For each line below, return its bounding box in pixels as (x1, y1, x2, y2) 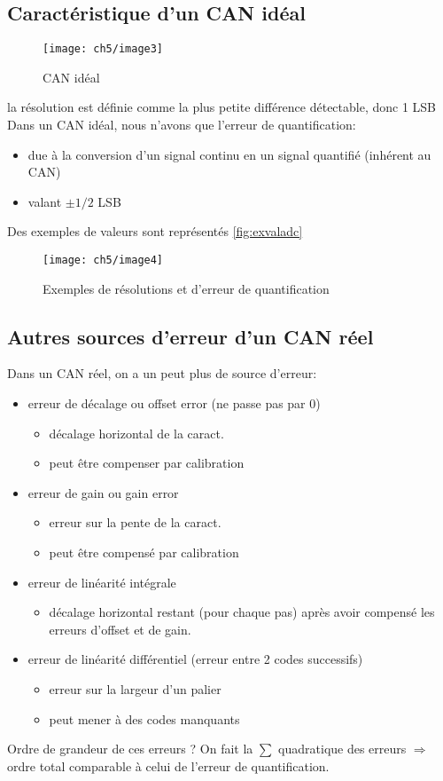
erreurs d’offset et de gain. (49, 619, 191, 638)
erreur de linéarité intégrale (27, 572, 176, 591)
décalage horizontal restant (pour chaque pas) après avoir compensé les (49, 603, 435, 621)
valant (27, 192, 62, 210)
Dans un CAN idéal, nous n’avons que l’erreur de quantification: (7, 115, 356, 134)
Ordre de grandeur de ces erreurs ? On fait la (7, 739, 253, 758)
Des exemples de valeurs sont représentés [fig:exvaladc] (7, 222, 303, 241)
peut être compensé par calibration (49, 543, 239, 562)
